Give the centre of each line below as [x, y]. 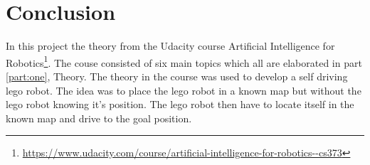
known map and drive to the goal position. [99, 118]
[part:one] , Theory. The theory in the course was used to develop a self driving [177, 76]
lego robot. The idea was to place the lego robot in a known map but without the [184, 90]
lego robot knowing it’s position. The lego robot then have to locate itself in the [180, 104]
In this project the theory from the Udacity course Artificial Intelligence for [170, 46]
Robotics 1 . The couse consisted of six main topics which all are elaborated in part [184, 61]
